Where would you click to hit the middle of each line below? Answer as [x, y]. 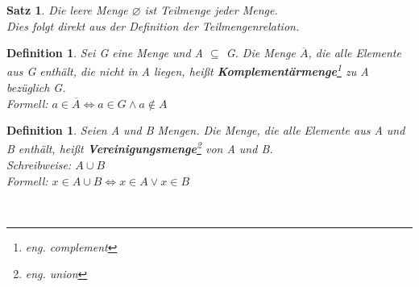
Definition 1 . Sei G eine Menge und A [105, 53]
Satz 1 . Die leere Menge [67, 10]
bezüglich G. [36, 87]
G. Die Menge [261, 53]
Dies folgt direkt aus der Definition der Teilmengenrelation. [153, 25]
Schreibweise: [39, 165]
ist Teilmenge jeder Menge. [211, 10]
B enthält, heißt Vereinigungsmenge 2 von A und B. [140, 148]
